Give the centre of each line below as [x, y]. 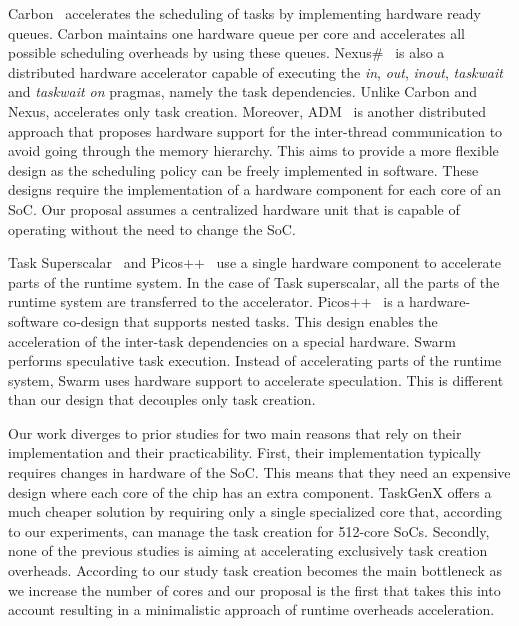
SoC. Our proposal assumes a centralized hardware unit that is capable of [234, 208]
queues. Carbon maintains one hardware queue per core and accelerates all [237, 32]
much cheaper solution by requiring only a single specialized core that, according [255, 511]
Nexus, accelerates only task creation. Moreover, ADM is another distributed [247, 110]
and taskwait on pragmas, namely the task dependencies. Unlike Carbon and [243, 91]
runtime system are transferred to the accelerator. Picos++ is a [206, 301]
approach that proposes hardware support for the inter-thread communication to [255, 130]
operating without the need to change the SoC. [152, 228]
